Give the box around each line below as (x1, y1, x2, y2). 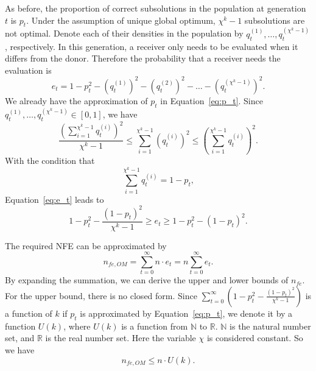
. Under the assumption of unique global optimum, (26, 13, 216, 26)
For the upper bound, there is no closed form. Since (5, 289, 197, 302)
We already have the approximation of (5, 94, 148, 107)
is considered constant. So (206, 331, 303, 344)
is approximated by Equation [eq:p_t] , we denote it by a (80, 306, 293, 319)
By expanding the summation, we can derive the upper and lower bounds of (5, 274, 289, 286)
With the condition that (5, 154, 95, 167)
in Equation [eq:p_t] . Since (160, 94, 263, 107)
